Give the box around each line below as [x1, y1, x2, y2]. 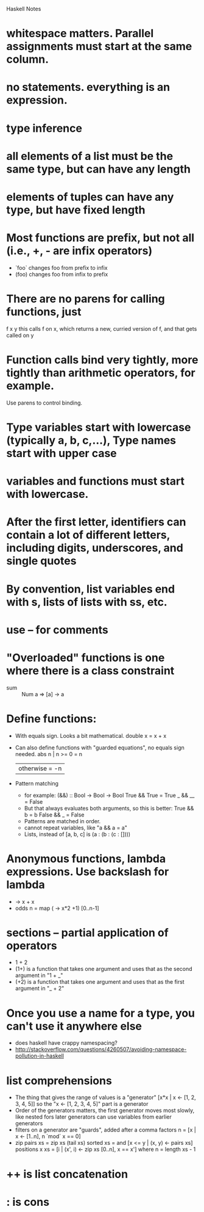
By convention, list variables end [6, 582, 175, 596]
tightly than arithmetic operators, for [6, 366, 196, 380]
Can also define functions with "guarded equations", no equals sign [15, 744, 185, 751]
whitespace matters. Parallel [6, 27, 154, 40]
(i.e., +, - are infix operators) [6, 244, 153, 258]
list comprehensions [6, 1073, 113, 1088]
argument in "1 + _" [15, 972, 63, 979]
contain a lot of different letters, [6, 528, 171, 542]
